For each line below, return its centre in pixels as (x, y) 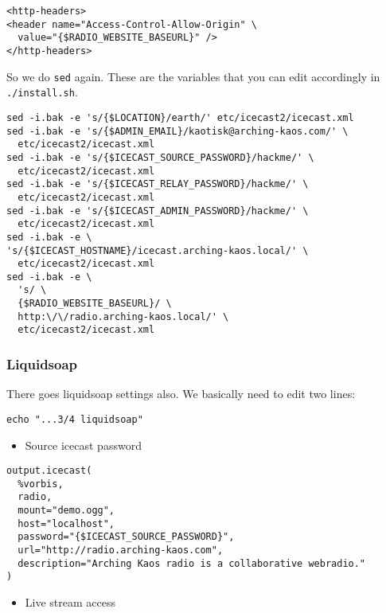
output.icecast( (49, 471)
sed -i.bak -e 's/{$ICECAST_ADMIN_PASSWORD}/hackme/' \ (158, 211)
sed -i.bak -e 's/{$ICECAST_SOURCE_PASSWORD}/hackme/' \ (160, 157)
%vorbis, (41, 484)
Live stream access (70, 602)
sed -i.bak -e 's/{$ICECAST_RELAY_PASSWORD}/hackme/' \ (158, 184)
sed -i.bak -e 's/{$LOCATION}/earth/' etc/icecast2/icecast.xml (180, 117)
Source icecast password (83, 445)
